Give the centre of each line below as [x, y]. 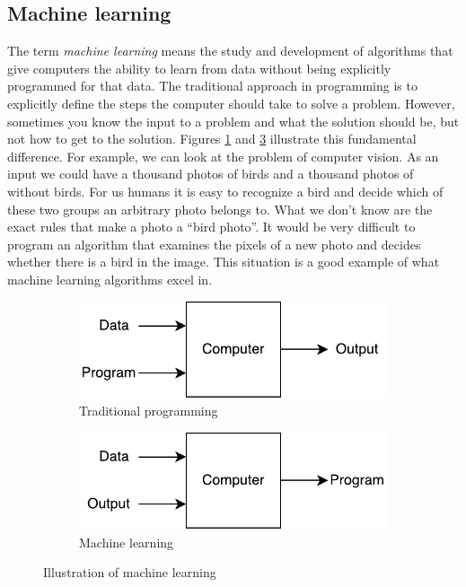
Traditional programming [149, 411]
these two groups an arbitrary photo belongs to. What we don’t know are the [220, 209]
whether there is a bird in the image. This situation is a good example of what [224, 262]
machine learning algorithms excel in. [110, 279]
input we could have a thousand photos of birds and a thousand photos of [211, 174]
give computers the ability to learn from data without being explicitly [199, 68]
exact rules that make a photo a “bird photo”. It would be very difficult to [211, 227]
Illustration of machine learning [130, 572]
